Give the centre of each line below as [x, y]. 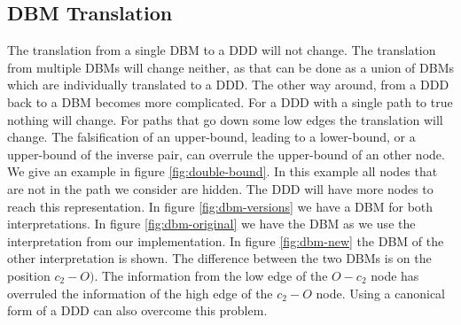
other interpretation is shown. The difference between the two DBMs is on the [219, 258]
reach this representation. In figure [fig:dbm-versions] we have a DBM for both [220, 206]
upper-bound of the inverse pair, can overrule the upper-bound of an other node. [226, 154]
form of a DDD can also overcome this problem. [137, 310]
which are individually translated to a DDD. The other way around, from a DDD [228, 85]
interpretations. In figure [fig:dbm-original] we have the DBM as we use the [211, 224]
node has [395, 275]
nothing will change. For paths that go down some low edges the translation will [225, 119]
